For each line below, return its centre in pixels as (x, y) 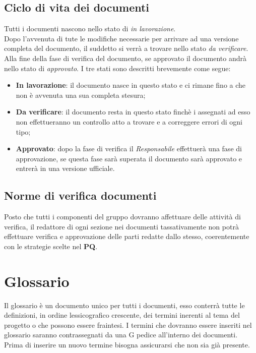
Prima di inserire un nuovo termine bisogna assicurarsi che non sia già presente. (127, 344)
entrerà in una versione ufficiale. (65, 168)
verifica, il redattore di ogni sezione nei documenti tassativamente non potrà (121, 226)
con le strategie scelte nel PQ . (51, 246)
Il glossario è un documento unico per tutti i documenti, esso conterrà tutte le (124, 305)
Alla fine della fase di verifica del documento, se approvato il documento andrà (125, 58)
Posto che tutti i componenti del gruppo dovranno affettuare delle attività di (122, 217)
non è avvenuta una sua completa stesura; (81, 95)
